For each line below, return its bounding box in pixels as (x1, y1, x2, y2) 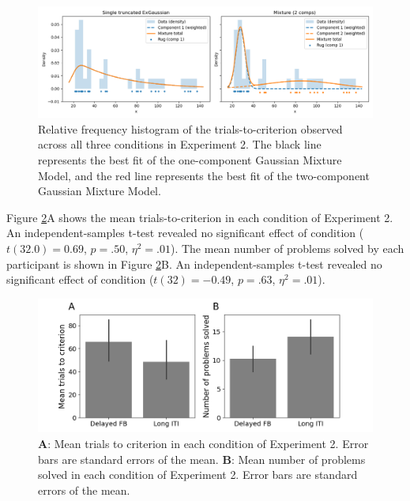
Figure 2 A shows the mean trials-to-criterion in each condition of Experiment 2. (6, 209, 393, 225)
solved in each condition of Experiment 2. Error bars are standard (38, 466, 358, 483)
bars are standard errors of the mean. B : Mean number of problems (38, 450, 366, 467)
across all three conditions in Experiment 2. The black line (38, 136, 322, 153)
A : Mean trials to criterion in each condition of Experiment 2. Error (38, 435, 369, 451)
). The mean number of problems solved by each (170, 239, 404, 256)
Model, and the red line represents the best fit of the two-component (38, 167, 370, 183)
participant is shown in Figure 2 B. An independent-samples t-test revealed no (6, 255, 382, 272)
